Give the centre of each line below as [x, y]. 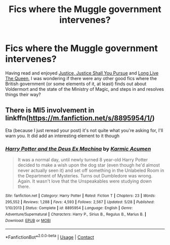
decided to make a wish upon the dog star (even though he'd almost [89, 165]
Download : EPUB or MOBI [28, 220]
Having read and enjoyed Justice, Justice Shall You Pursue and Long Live [82, 73]
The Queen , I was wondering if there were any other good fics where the [81, 78]
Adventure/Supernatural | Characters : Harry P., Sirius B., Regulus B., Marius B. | [76, 215]
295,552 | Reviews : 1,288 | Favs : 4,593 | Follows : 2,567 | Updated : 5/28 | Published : [80, 202]
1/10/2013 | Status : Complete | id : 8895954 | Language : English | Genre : [69, 208]
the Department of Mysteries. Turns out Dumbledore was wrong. [85, 176]
